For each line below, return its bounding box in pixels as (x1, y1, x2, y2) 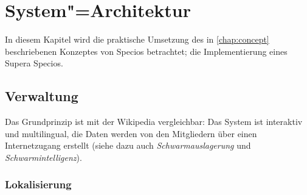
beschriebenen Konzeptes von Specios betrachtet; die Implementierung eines (5, 44, 288, 57)
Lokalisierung (5, 177, 72, 192)
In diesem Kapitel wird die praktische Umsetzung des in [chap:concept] (5, 33, 269, 46)
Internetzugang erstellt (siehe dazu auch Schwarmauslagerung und (5, 139, 251, 152)
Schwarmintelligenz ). (5, 151, 82, 163)
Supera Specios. (5, 57, 63, 69)
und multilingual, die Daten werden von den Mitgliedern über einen (5, 127, 257, 140)
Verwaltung (5, 87, 78, 105)
